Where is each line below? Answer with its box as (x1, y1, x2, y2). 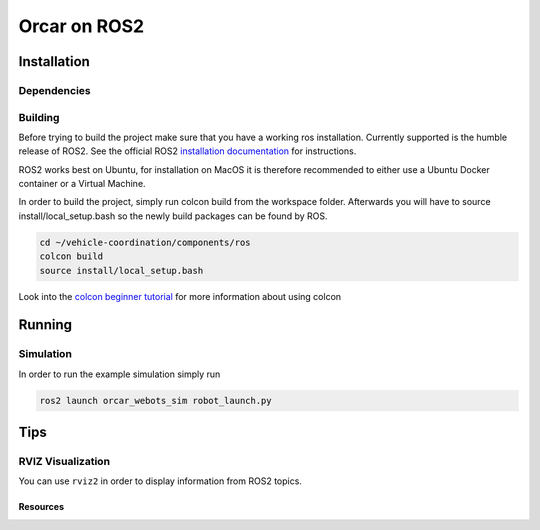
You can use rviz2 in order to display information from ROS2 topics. (18, 475, 302, 487)
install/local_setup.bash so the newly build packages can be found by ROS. (18, 210, 328, 222)
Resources (18, 501, 65, 513)
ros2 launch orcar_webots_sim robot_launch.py (39, 395, 272, 406)
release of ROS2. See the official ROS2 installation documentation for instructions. (18, 145, 357, 157)
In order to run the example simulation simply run (18, 368, 221, 380)
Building (18, 110, 60, 124)
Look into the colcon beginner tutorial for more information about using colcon (18, 290, 342, 302)
